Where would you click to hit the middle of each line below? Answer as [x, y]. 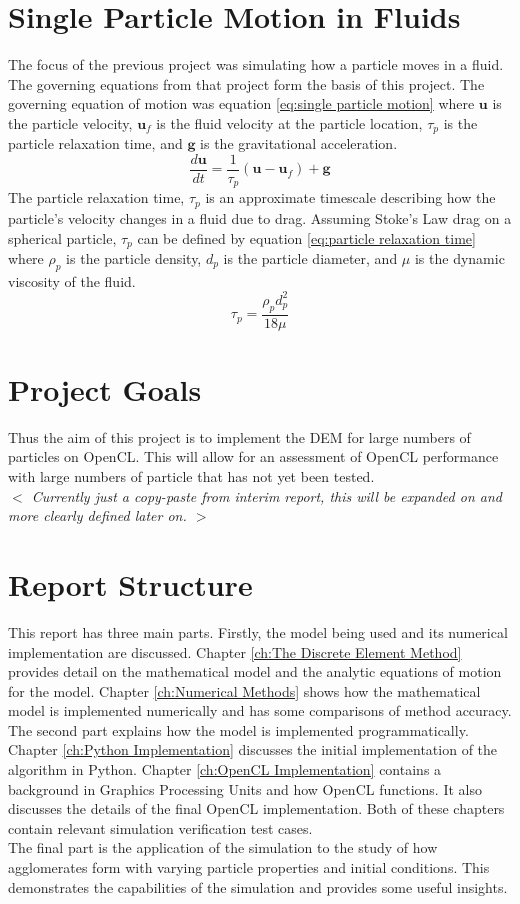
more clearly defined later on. [97, 515]
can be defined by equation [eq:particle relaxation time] [306, 237]
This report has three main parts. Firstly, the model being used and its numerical [258, 631]
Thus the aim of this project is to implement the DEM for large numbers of [239, 436]
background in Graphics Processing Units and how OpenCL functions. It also [245, 788]
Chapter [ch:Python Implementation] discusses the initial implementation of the [253, 749]
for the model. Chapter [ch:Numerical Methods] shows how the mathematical [244, 690]
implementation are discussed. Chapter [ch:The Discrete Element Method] [235, 651]
